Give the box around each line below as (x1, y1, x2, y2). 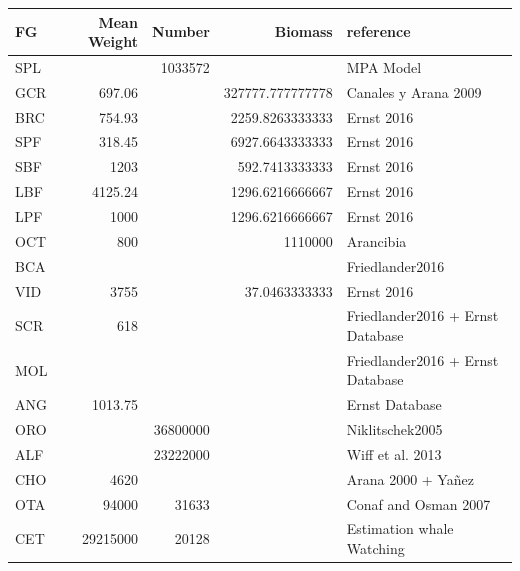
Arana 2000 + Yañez (346, 468, 474, 489)
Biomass (274, 21, 333, 42)
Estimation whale (346, 518, 454, 539)
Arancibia (346, 230, 407, 251)
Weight (87, 31, 138, 52)
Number (151, 21, 210, 42)
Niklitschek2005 (346, 419, 443, 440)
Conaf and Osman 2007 (346, 493, 491, 514)
